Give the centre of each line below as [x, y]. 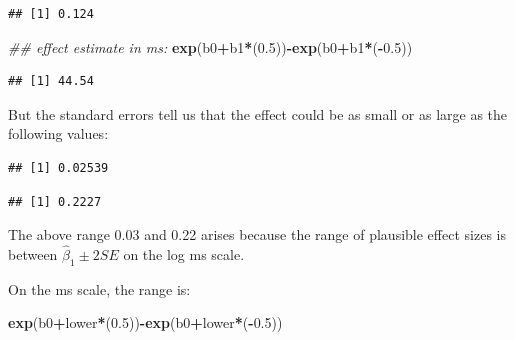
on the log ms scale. [184, 253]
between [33, 253]
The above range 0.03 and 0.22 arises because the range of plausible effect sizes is [257, 234]
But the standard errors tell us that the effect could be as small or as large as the [258, 113]
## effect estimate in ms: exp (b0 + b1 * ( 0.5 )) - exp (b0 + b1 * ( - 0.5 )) [210, 46]
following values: [58, 133]
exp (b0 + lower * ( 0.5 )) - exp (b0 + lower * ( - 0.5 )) [145, 322]
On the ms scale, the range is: [99, 288]
